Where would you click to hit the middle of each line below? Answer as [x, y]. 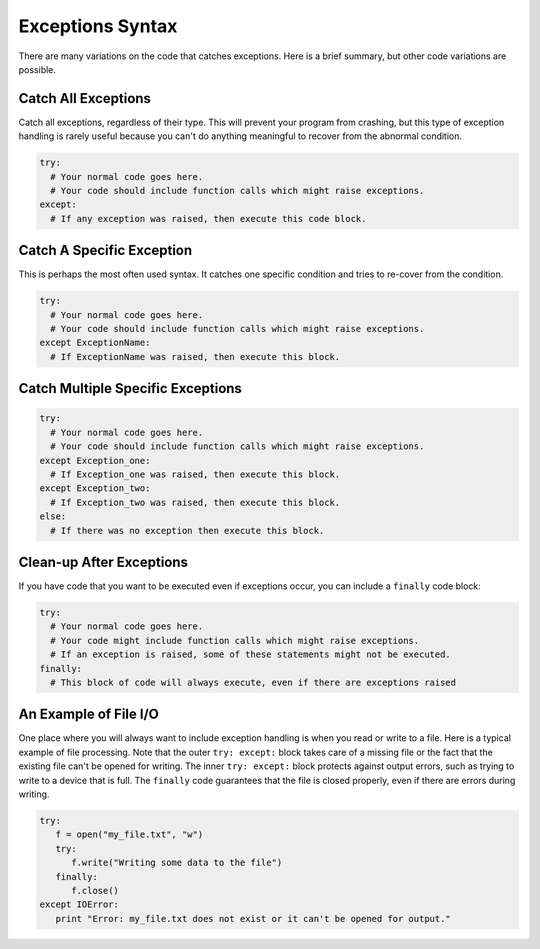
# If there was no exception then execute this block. [187, 530]
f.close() [95, 890]
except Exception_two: [95, 488]
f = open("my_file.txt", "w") [129, 834]
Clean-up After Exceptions [103, 561]
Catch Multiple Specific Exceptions [130, 388]
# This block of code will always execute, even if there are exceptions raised [253, 682]
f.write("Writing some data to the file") [177, 863]
